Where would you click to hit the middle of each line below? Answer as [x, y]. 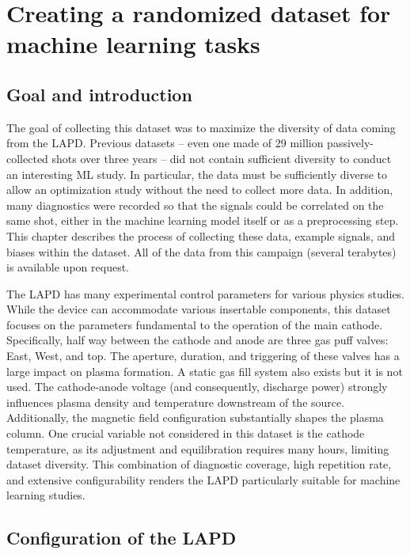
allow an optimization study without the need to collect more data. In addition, [200, 190]
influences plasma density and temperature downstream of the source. [176, 402]
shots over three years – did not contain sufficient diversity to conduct [222, 158]
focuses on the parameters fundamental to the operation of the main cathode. [195, 324]
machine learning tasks [133, 44]
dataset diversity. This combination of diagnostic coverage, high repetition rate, [199, 464]
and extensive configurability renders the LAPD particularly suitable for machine [203, 479]
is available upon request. [68, 267]
